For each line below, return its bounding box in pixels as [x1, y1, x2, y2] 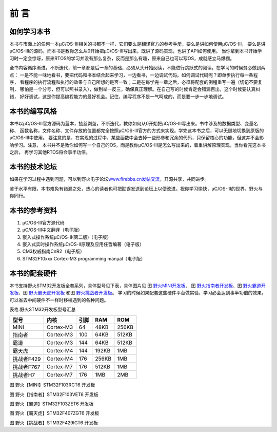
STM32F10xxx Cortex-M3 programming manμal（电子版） [22, 255, 146, 261]
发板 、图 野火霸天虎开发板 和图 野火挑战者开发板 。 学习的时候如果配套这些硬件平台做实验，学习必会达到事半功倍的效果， [9, 290, 266, 296]
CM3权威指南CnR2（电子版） [22, 248, 85, 254]
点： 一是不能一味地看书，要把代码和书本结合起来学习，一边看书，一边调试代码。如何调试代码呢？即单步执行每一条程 [9, 72, 258, 78]
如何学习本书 [9, 27, 50, 36]
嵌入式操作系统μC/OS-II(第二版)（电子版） [22, 234, 112, 240]
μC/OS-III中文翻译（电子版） [22, 227, 83, 233]
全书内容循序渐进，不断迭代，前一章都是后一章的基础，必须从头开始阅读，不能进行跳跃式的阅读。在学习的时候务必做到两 [9, 65, 266, 71]
